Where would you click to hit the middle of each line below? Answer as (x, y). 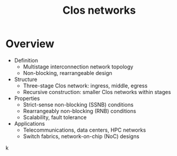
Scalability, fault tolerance (55, 117)
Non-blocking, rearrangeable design (67, 73)
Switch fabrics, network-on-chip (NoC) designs (81, 136)
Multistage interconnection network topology (78, 67)
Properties (27, 98)
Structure (26, 79)
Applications (29, 123)
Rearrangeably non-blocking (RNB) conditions (80, 111)
